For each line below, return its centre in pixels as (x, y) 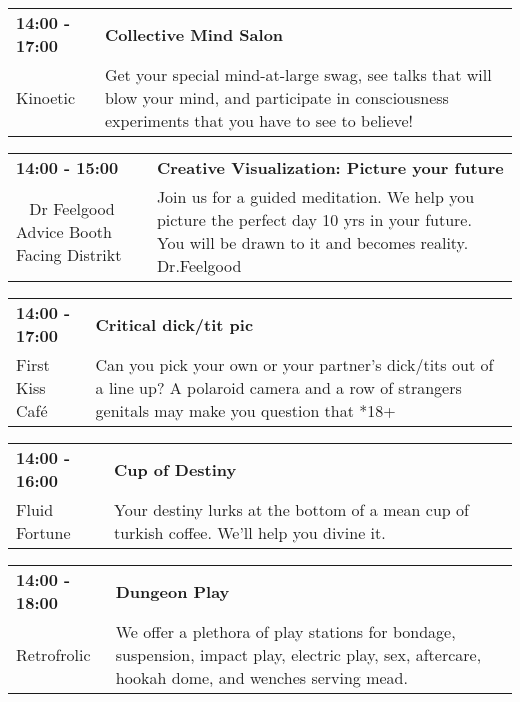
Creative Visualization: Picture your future (330, 167)
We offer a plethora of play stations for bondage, (285, 631)
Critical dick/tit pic (174, 324)
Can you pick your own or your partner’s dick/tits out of (294, 364)
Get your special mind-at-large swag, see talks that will (298, 74)
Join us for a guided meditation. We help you (315, 196)
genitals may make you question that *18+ (245, 410)
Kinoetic (46, 97)
